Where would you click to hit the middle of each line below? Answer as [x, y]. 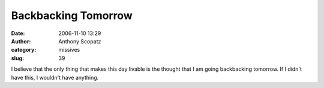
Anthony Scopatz [80, 41]
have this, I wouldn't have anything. [55, 77]
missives [69, 50]
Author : [21, 41]
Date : [18, 33]
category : [24, 50]
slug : [17, 58]
